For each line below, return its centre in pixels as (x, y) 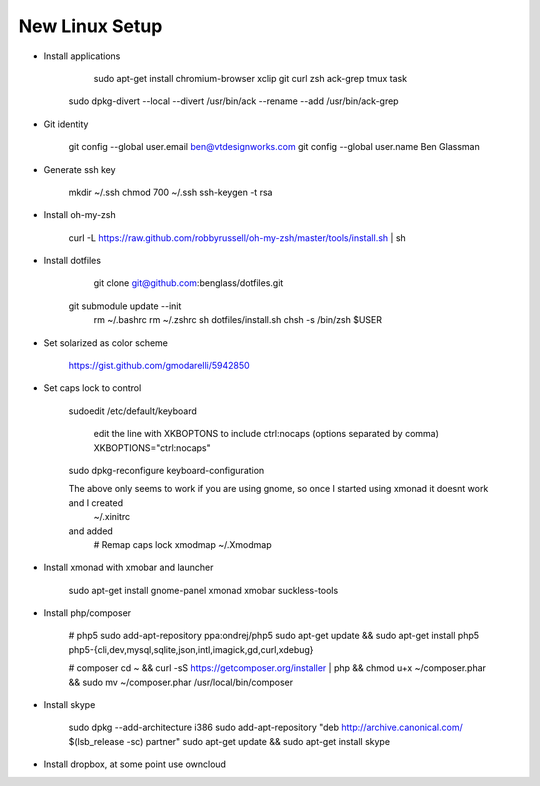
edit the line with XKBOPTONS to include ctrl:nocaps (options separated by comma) (266, 434)
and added (91, 531)
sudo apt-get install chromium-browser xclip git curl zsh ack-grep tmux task (250, 78)
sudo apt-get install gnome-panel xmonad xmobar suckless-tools (203, 590)
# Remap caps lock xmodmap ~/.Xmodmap (182, 544)
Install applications (82, 56)
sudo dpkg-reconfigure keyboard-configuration (166, 470)
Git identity (66, 124)
